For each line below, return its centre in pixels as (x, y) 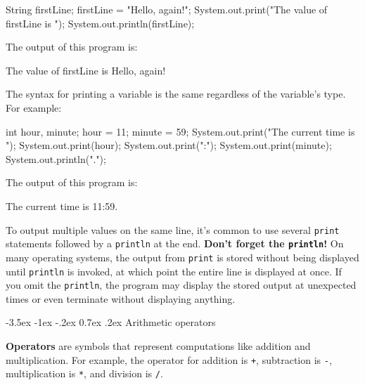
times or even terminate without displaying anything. (121, 298)
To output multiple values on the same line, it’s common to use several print (173, 229)
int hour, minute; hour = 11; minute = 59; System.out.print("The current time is (180, 131)
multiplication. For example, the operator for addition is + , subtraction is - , (169, 359)
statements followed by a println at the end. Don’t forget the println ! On (175, 243)
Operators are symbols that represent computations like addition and (158, 346)
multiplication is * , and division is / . (84, 373)
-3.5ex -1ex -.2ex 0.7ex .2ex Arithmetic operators (111, 322)
